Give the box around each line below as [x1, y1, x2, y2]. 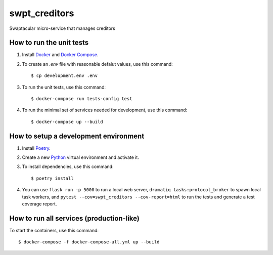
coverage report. [22, 201, 57, 207]
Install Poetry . [22, 145, 51, 151]
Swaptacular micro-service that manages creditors [9, 25, 116, 31]
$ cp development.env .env [31, 73, 98, 78]
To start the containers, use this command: [9, 227, 99, 233]
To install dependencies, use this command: [22, 163, 114, 169]
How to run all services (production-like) [9, 214, 140, 223]
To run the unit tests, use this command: [22, 84, 106, 90]
